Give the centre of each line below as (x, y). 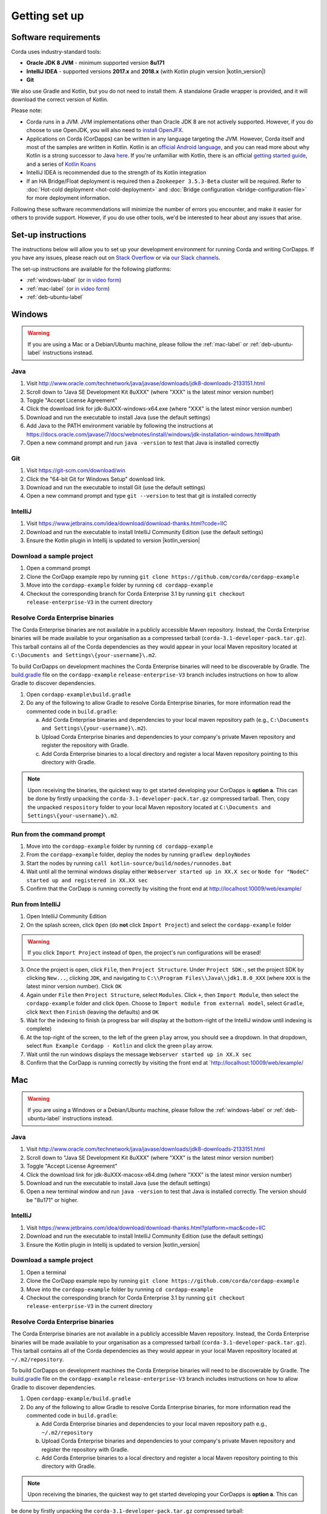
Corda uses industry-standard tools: (56, 52)
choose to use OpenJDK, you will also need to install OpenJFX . (105, 130)
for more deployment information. (68, 198)
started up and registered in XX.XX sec (87, 880)
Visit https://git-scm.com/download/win (76, 471)
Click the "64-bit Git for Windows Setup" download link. (96, 479)
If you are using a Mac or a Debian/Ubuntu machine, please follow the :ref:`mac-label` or (138, 344)
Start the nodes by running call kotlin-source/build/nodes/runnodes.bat (129, 863)
